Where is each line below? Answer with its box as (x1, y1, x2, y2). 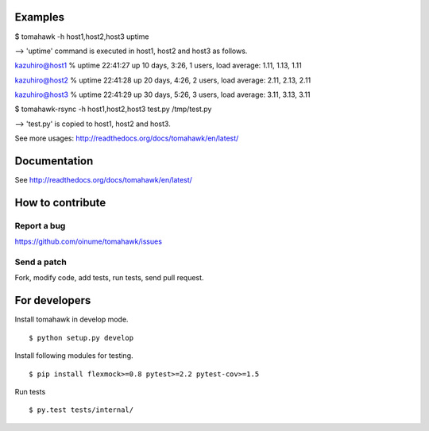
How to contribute (14, 195, 106, 210)
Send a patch (14, 256, 67, 267)
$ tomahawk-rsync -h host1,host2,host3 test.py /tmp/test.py (14, 104, 212, 114)
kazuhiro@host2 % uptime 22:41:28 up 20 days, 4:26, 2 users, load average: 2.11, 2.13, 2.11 (14, 75, 311, 85)
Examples (14, 10, 65, 24)
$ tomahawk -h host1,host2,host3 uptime (14, 32, 149, 41)
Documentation (14, 155, 94, 168)
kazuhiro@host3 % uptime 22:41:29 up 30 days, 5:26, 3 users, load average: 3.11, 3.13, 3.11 (14, 90, 311, 99)
